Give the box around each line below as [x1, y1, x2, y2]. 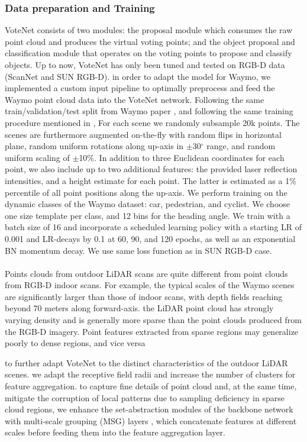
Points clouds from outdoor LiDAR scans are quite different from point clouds [5, 267, 288, 279]
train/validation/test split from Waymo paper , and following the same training [5, 105, 293, 117]
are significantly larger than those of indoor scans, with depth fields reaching [5, 290, 283, 302]
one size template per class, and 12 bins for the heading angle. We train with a [5, 209, 290, 221]
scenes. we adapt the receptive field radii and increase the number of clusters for [5, 368, 296, 380]
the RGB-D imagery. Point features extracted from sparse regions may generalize [5, 325, 299, 337]
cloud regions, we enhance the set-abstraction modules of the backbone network [5, 403, 293, 415]
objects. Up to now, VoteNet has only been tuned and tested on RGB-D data [5, 59, 285, 70]
